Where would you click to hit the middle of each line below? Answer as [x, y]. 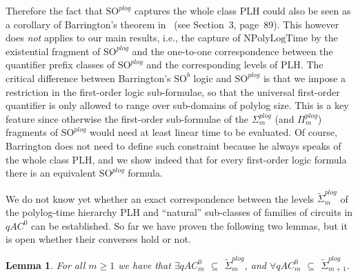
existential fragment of [53, 51]
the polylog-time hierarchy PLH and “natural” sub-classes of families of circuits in [179, 212]
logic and [212, 78]
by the [324, 38]
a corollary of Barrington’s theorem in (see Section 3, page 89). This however [172, 24]
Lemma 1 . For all [46, 265]
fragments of [32, 132]
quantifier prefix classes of [60, 64]
